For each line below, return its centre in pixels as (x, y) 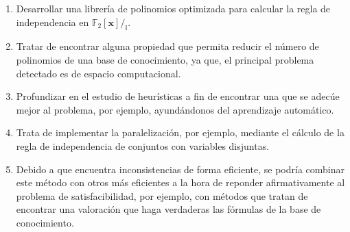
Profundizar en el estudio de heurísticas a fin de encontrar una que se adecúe (178, 96)
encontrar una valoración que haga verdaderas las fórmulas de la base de (168, 209)
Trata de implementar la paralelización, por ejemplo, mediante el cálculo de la (180, 132)
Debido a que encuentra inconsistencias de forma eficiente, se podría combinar (180, 169)
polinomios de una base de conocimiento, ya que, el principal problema (165, 59)
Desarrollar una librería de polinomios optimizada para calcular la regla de (173, 8)
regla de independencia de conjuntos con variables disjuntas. (143, 145)
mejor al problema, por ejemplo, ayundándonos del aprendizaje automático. (175, 109)
